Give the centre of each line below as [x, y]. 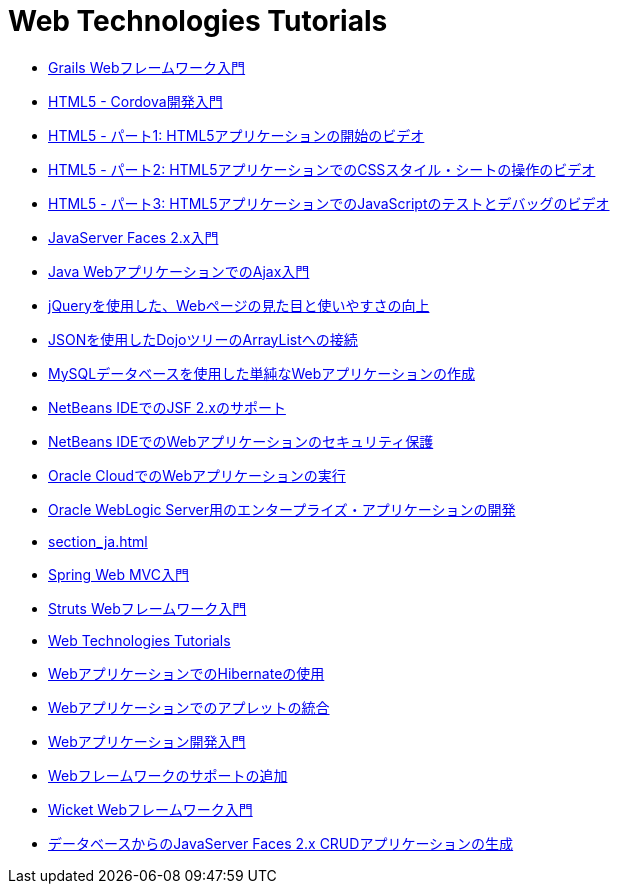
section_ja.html [98, 541]
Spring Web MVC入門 [118, 574]
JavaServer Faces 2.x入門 [133, 237]
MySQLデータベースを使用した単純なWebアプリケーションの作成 [262, 373]
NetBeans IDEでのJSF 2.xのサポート [167, 407]
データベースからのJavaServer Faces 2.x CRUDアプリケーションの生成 [281, 843]
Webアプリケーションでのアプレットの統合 [189, 707]
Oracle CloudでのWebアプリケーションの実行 [197, 475]
